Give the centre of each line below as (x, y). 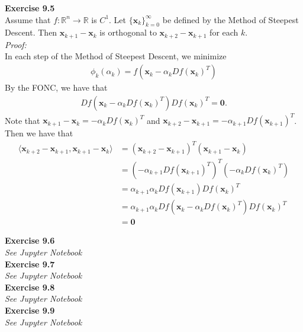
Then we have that (39, 133)
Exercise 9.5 (30, 8)
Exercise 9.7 (30, 264)
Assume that (28, 19)
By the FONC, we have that (56, 87)
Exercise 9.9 (30, 310)
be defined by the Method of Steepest (231, 19)
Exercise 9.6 (30, 240)
